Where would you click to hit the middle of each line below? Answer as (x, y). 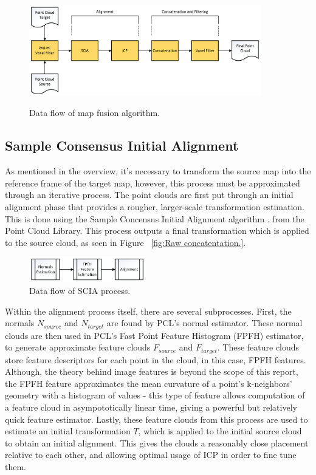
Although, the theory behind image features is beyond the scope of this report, (152, 371)
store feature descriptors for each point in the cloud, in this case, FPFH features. (156, 359)
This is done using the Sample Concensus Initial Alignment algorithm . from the (155, 218)
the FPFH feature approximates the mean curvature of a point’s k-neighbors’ (149, 383)
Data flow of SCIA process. (80, 290)
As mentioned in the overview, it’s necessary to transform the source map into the (158, 171)
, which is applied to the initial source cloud (220, 431)
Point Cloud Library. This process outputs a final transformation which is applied (157, 231)
